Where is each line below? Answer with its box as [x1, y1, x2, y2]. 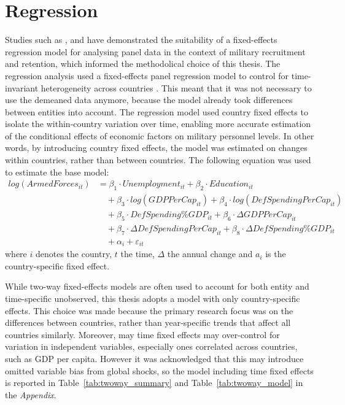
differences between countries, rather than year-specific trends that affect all [5, 316, 291, 329]
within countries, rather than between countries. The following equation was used [5, 153, 311, 166]
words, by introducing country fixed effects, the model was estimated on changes [5, 141, 308, 154]
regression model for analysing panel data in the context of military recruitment [5, 45, 306, 58]
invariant [5, 81, 39, 94]
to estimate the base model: [5, 165, 109, 178]
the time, [120, 247, 155, 260]
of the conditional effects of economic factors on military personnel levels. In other [5, 129, 314, 142]
